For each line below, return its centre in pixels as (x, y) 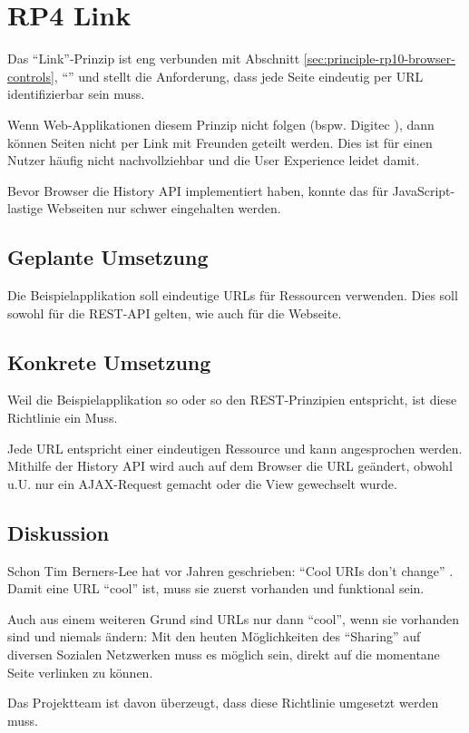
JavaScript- (424, 190)
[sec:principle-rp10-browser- (379, 59)
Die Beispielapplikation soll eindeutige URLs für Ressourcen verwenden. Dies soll (233, 295)
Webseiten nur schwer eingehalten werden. (164, 208)
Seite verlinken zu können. (80, 672)
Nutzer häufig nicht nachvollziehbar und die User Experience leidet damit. (214, 160)
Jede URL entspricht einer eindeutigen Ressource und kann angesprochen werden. (235, 448)
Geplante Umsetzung (108, 257)
